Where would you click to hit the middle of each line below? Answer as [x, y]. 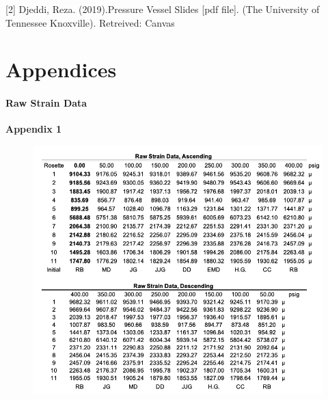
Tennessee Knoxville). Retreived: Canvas [90, 22]
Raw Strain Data [46, 103]
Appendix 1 [34, 129]
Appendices [61, 69]
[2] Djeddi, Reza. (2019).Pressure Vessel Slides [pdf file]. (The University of [163, 9]
